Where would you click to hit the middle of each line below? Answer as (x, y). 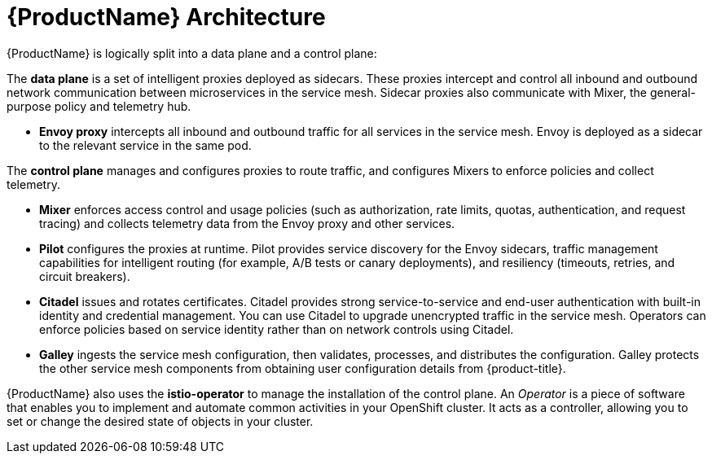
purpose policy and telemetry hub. (99, 106)
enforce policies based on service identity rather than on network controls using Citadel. (277, 329)
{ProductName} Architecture (166, 17)
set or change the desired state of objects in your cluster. (160, 421)
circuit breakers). (85, 276)
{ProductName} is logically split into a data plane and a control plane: (192, 53)
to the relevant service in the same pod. (145, 145)
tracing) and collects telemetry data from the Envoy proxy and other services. (247, 223)
